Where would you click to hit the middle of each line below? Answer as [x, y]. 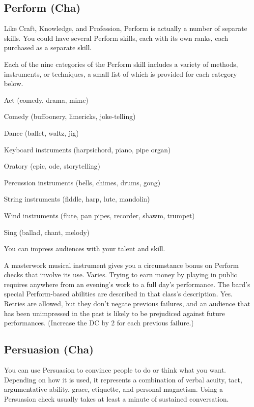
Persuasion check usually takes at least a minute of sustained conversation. [116, 398]
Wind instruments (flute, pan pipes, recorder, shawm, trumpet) [99, 215]
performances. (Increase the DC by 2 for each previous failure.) [99, 323]
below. [14, 83]
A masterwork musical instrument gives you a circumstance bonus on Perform [122, 265]
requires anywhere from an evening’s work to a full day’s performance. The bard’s [127, 284]
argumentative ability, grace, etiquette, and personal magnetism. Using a [113, 389]
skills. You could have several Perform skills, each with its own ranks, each [116, 38]
